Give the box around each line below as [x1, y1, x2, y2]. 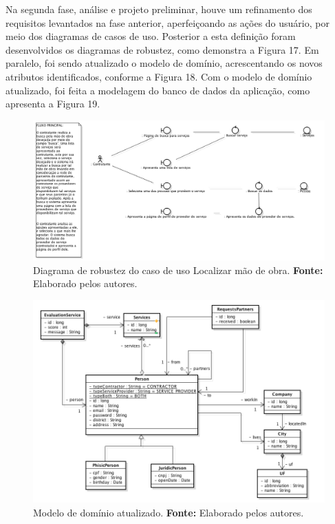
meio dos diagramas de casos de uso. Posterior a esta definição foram [6, 29, 296, 43]
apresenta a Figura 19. [6, 96, 100, 111]
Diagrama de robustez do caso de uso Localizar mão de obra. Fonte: [33, 262, 323, 277]
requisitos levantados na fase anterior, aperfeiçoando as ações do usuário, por [6, 15, 329, 30]
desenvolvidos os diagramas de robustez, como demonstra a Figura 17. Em [6, 42, 319, 56]
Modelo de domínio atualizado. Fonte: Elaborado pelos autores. [33, 505, 304, 519]
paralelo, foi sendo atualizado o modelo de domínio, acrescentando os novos [6, 56, 323, 70]
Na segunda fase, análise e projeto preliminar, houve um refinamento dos [6, 2, 312, 16]
